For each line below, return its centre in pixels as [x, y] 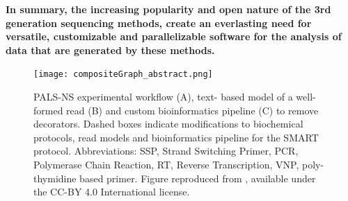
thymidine [55, 178]
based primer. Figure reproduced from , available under [198, 178]
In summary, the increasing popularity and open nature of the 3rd [168, 9]
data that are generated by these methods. [110, 50]
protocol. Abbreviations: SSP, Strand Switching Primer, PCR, [166, 151]
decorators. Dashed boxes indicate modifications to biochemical [168, 124]
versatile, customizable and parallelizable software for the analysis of [174, 36]
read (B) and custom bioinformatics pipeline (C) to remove [192, 110]
